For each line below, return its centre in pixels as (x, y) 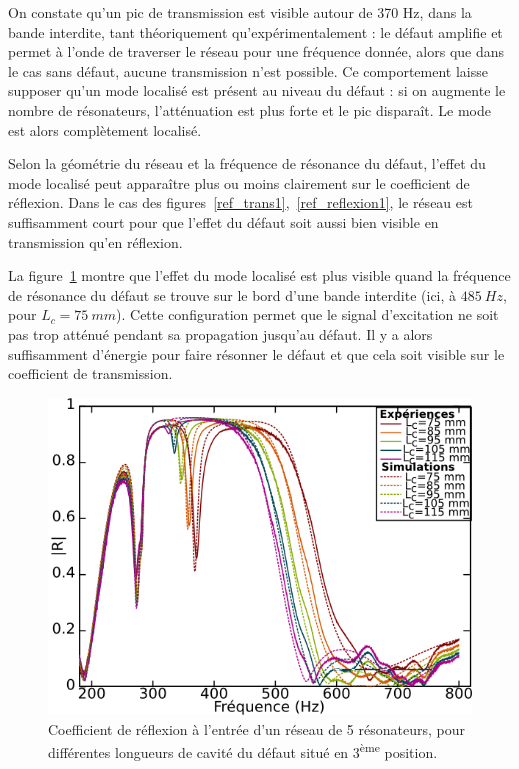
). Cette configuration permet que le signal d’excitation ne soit (307, 314)
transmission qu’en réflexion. (95, 241)
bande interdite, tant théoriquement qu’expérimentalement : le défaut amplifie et (255, 31)
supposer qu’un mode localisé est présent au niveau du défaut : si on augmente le (257, 90)
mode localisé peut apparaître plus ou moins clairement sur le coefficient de (239, 182)
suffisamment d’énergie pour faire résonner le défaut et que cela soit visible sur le (256, 353)
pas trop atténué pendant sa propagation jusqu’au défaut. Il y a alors (220, 333)
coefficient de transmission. (90, 373)
